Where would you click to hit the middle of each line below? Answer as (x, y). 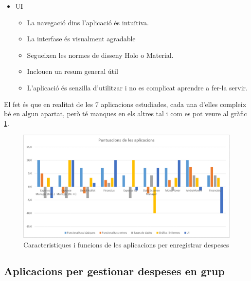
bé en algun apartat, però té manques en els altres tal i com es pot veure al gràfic (125, 114)
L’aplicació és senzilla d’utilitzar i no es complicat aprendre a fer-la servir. (137, 87)
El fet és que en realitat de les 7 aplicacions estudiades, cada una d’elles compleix (125, 104)
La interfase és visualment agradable (81, 39)
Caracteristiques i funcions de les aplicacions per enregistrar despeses (126, 244)
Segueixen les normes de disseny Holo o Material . (100, 55)
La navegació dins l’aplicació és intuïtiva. (88, 22)
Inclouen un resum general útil (72, 71)
